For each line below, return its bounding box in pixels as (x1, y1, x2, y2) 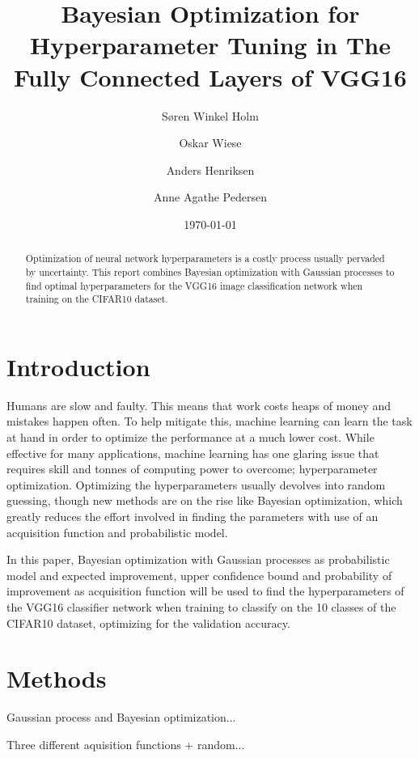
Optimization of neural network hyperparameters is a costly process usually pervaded (25, 252, 385, 265)
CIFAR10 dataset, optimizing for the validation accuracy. (6, 614, 290, 631)
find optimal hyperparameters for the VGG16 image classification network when (25, 278, 363, 292)
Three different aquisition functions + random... (6, 735, 245, 752)
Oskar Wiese (179, 134, 242, 151)
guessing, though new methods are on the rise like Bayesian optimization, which (6, 492, 403, 509)
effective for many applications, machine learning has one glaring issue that (6, 444, 379, 461)
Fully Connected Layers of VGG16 (14, 60, 407, 93)
